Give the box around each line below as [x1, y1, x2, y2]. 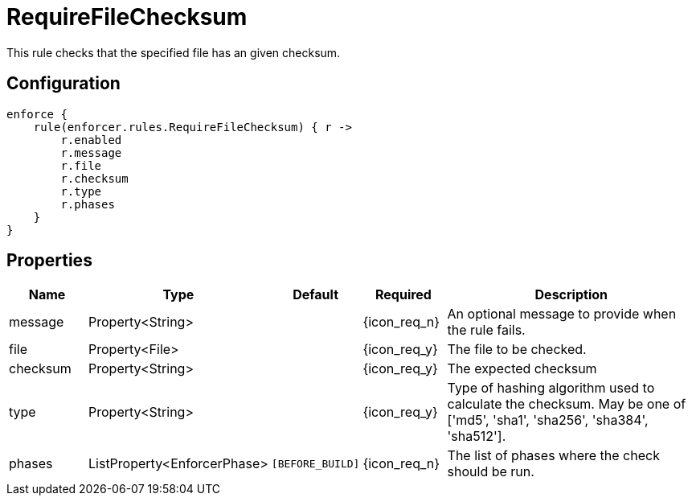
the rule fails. [447, 322, 526, 339]
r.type [60, 184, 102, 198]
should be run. [447, 463, 534, 480]
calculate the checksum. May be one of [447, 396, 686, 413]
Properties [6, 250, 92, 271]
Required [375, 286, 432, 303]
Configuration [6, 73, 121, 94]
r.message [60, 146, 122, 159]
